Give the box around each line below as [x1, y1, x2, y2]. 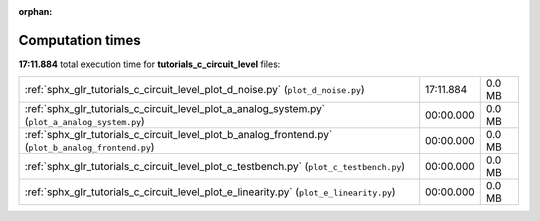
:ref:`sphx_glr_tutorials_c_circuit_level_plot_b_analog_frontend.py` [24, 128, 333, 142]
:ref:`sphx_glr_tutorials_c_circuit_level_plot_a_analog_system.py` [24, 102, 325, 116]
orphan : [18, 6, 53, 17]
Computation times [18, 31, 141, 49]
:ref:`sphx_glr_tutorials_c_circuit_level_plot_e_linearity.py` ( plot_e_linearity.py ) [24, 185, 396, 199]
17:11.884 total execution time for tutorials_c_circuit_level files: [18, 58, 281, 70]
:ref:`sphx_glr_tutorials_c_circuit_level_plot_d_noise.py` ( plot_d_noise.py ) [24, 83, 365, 97]
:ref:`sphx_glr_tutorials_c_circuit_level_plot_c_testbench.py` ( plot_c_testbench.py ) [24, 160, 405, 174]
